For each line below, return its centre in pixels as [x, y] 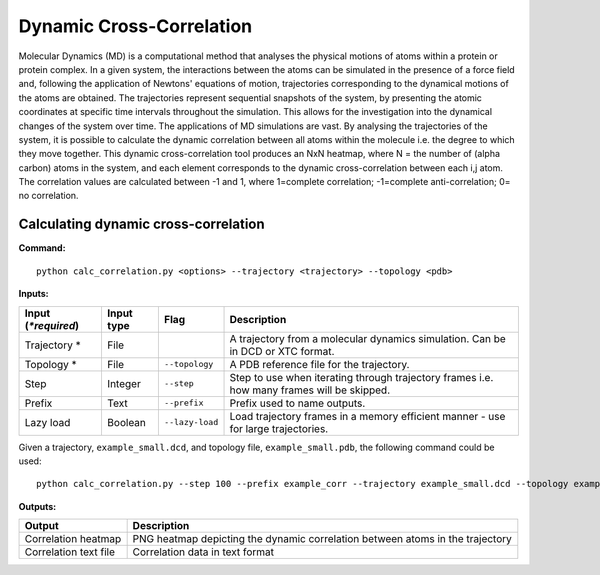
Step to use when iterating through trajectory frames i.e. [361, 377]
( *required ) [52, 325]
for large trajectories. [279, 428]
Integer [124, 383]
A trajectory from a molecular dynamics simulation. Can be [368, 338]
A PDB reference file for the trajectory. [319, 364]
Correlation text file [69, 552]
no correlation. [48, 196]
